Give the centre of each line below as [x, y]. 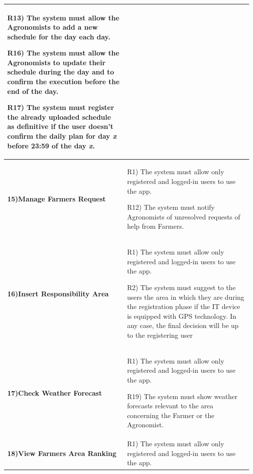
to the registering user [160, 335]
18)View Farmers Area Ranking [62, 453]
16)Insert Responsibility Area [58, 293]
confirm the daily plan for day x [62, 136]
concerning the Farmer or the [171, 415]
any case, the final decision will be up [183, 325]
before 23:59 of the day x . [51, 145]
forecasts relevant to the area [170, 406]
